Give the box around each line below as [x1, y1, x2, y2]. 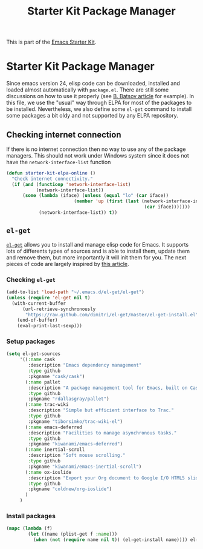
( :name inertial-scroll [25, 447, 85, 453]
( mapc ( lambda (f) [6, 525, 53, 531]
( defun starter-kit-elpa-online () [6, 170, 96, 176]
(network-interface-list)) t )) [38, 210, 118, 216]
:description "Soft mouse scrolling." [28, 453, 126, 459]
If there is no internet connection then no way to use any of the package [6, 145, 186, 153]
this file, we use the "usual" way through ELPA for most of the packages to [6, 99, 192, 107]
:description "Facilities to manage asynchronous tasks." [28, 430, 177, 436]
